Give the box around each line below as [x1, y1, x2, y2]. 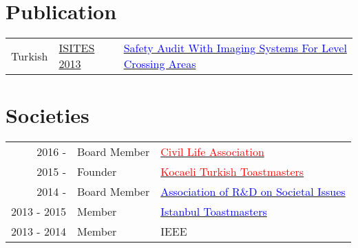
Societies [6, 101, 89, 129]
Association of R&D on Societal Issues [160, 183, 346, 200]
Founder [76, 164, 117, 180]
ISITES [59, 40, 95, 56]
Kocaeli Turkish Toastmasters [160, 164, 304, 180]
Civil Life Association [160, 144, 264, 160]
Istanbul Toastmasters [160, 203, 267, 220]
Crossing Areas [123, 56, 196, 72]
